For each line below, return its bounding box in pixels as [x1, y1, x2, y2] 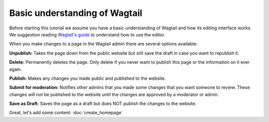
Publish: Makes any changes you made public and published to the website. [9, 75, 166, 81]
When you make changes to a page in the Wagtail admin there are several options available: [9, 41, 198, 47]
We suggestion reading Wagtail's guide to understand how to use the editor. [9, 31, 165, 37]
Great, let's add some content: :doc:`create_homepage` [9, 110, 123, 116]
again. [9, 66, 22, 72]
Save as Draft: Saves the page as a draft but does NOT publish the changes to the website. [9, 101, 197, 107]
